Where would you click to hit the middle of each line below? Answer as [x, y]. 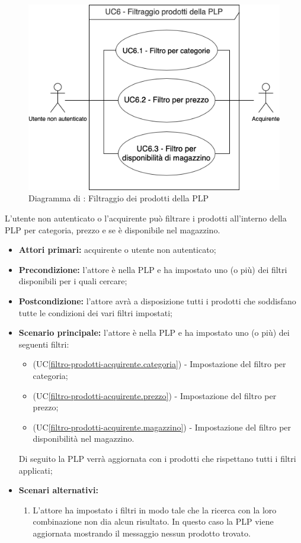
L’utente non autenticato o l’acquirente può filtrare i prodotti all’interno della [146, 218]
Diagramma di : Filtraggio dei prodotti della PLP [119, 198]
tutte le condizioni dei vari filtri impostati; [95, 312]
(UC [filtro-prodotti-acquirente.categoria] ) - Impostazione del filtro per [159, 364]
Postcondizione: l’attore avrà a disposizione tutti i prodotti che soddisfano [157, 301]
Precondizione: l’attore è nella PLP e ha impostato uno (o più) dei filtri [153, 269]
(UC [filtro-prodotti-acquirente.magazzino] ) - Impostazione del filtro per [162, 427]
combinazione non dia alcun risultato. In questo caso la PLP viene [153, 521]
